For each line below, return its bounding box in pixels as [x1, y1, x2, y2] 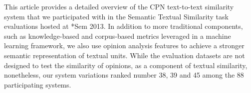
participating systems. [4, 79, 71, 90]
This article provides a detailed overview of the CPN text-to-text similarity [4, 1, 234, 11]
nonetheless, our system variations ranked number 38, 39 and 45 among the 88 [4, 70, 244, 80]
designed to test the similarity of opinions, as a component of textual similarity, [4, 60, 248, 70]
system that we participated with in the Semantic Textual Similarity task [4, 11, 229, 21]
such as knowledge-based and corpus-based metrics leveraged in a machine [4, 30, 231, 41]
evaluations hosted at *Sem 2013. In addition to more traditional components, [4, 21, 243, 31]
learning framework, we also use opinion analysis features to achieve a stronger [4, 40, 245, 51]
